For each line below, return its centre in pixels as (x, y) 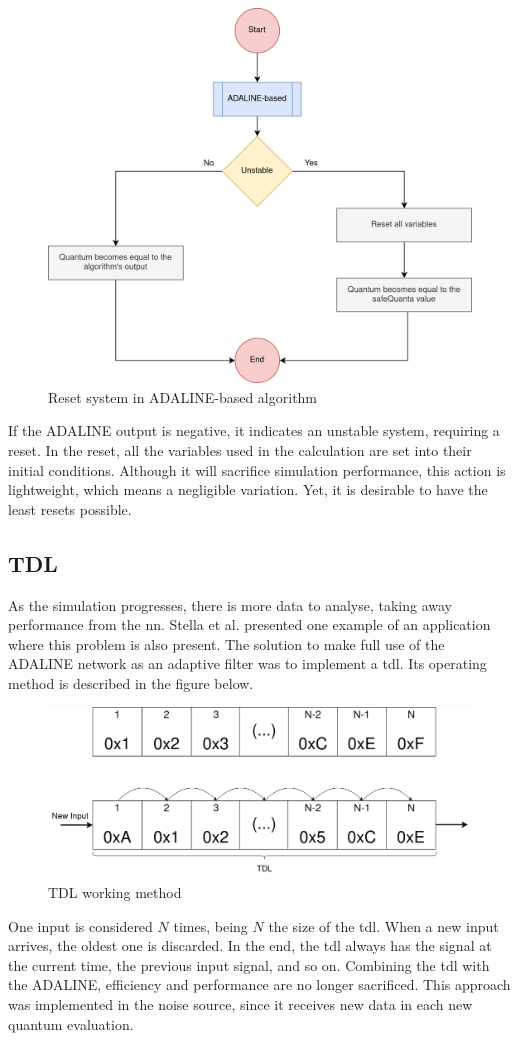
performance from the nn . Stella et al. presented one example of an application (249, 624)
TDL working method (115, 892)
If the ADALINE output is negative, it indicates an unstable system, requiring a (254, 430)
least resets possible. (70, 508)
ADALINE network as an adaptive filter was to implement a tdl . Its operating (247, 663)
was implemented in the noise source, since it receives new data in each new (240, 1004)
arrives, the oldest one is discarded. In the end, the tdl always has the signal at (250, 945)
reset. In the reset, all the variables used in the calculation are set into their (240, 449)
